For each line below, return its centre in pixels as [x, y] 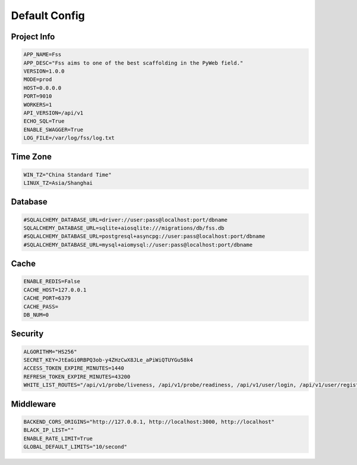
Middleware [34, 404]
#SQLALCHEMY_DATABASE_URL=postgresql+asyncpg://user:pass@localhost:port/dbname [144, 236]
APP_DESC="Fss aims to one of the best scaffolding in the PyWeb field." [133, 63]
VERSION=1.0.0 [44, 71]
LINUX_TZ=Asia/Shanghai [58, 183]
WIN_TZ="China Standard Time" [68, 175]
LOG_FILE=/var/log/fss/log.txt [69, 138]
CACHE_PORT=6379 [47, 298]
